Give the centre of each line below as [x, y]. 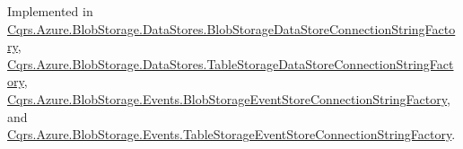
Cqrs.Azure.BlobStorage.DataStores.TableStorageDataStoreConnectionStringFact [231, 63]
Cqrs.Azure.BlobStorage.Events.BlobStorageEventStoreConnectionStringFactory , [229, 98]
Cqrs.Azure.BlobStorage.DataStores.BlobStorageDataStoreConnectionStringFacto [231, 28]
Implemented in [50, 11]
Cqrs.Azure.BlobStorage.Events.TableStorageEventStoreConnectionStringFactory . [231, 134]
